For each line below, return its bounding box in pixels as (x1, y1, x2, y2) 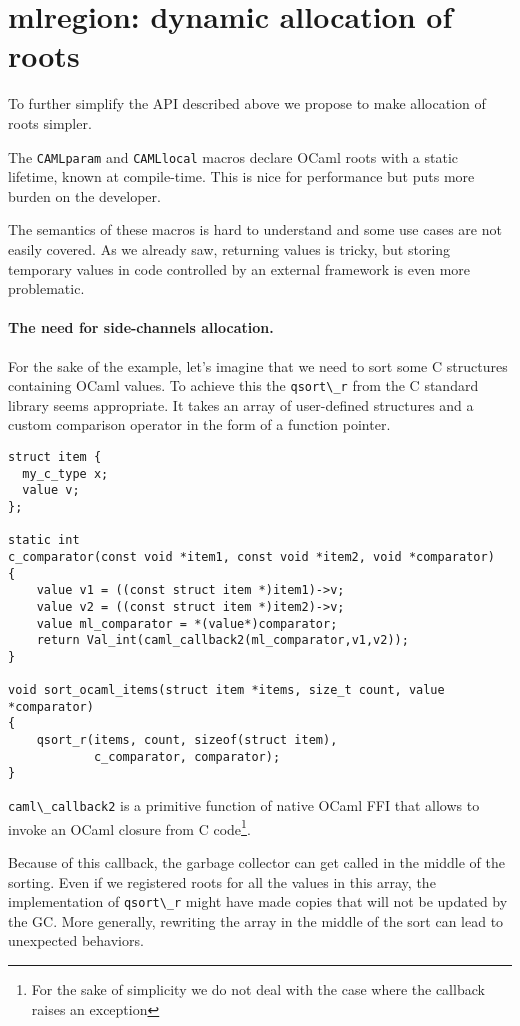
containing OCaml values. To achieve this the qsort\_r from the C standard (8, 375, 479, 396)
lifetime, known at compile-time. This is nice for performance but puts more (8, 166, 475, 187)
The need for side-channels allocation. (8, 317, 274, 338)
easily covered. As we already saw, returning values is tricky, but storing (8, 238, 451, 259)
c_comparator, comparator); (93, 749, 281, 764)
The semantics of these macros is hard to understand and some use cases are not (8, 219, 502, 240)
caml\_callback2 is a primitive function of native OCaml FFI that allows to (8, 795, 480, 816)
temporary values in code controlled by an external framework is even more (8, 258, 471, 279)
